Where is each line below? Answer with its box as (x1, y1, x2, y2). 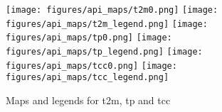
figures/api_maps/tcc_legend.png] (6, 72, 169, 83)
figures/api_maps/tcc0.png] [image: (6, 60, 177, 71)
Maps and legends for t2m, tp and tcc (6, 92, 171, 107)
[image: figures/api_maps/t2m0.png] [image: (6, 5, 218, 15)
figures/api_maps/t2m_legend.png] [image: (6, 18, 208, 29)
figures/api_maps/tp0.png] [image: (6, 33, 172, 43)
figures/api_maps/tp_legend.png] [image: (6, 46, 203, 57)
